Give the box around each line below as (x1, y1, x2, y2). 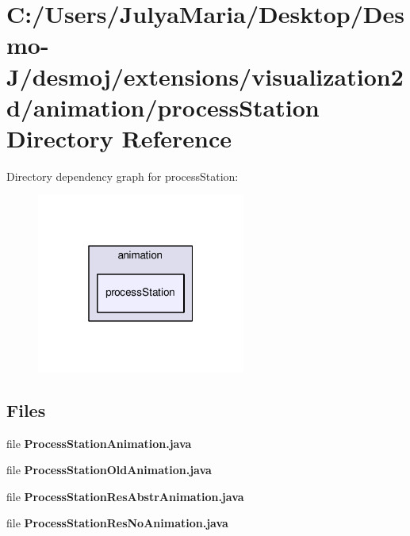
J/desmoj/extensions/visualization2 (6, 59, 404, 92)
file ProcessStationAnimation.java (6, 435, 192, 451)
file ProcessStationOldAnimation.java (6, 461, 212, 478)
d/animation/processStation (6, 90, 320, 123)
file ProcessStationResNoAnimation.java (6, 515, 228, 531)
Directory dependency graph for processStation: (6, 167, 239, 184)
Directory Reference (6, 121, 232, 154)
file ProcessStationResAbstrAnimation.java (6, 488, 244, 504)
